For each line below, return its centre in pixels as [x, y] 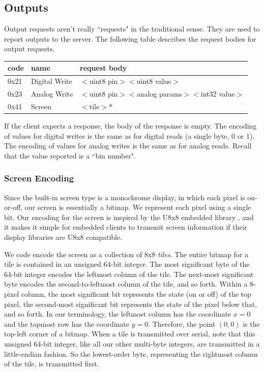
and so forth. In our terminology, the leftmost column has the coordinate [118, 314]
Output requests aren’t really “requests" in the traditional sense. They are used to [132, 29]
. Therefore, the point [182, 323]
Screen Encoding [39, 178]
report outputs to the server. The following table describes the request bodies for [130, 38]
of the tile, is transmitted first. [52, 364]
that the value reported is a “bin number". [70, 155]
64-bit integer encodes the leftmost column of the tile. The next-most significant [129, 274]
